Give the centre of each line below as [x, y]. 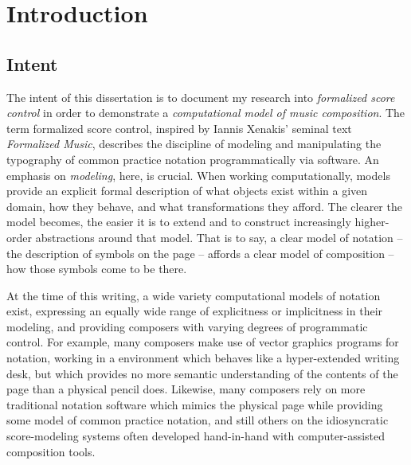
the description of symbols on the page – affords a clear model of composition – [200, 253]
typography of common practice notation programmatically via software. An [193, 159]
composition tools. [51, 451]
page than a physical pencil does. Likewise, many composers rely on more [186, 389]
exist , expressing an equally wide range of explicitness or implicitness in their [195, 311]
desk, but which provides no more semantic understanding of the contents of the [202, 373]
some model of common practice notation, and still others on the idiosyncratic [198, 420]
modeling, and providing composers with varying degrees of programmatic [187, 326]
